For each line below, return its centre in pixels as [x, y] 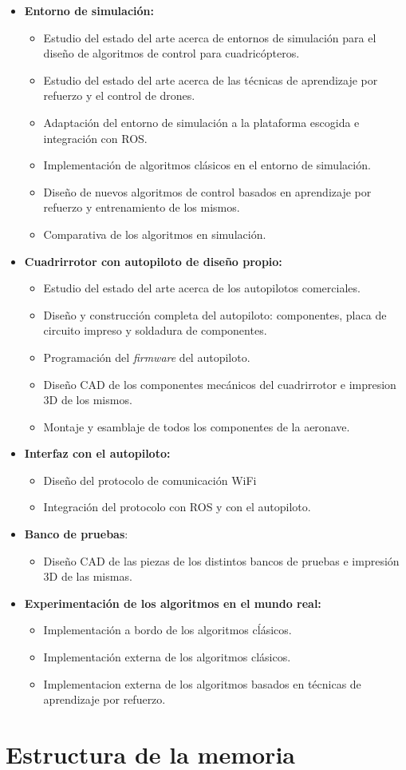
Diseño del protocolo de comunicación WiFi [150, 480]
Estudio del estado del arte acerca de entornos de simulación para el [210, 37]
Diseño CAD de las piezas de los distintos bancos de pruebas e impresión [221, 560]
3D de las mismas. [88, 576]
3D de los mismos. [88, 400]
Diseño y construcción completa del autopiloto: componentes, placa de [215, 314]
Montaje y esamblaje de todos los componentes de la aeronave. [197, 426]
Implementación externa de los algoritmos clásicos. [167, 657]
